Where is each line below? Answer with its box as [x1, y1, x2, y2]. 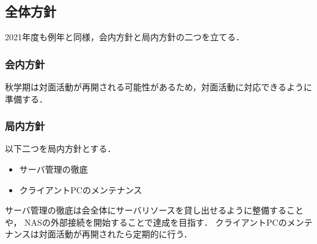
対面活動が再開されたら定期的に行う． [38, 228, 192, 240]
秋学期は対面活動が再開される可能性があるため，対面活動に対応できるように [5, 81, 313, 93]
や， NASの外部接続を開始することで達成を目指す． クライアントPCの [5, 215, 287, 228]
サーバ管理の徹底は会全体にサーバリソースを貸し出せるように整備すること [5, 204, 304, 217]
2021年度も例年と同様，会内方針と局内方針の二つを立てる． [5, 30, 244, 43]
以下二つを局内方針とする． [5, 142, 116, 155]
